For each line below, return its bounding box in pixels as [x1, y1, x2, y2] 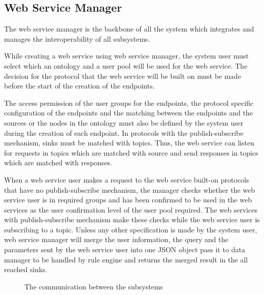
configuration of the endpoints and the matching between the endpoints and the [4, 107, 253, 118]
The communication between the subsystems [24, 281, 163, 291]
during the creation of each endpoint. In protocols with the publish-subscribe [4, 127, 244, 138]
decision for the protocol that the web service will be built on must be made [4, 70, 241, 81]
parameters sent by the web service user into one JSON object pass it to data [4, 244, 245, 255]
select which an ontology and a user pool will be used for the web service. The [4, 60, 248, 71]
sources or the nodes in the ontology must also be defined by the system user [4, 117, 244, 128]
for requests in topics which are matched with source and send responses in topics [4, 147, 258, 158]
